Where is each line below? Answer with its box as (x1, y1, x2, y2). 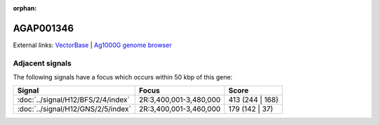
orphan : (13, 4, 37, 12)
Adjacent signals (13, 58, 72, 68)
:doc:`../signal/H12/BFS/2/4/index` (17, 95, 130, 105)
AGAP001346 (13, 22, 74, 34)
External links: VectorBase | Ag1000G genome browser (13, 41, 172, 49)
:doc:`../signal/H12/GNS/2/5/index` (17, 104, 131, 114)
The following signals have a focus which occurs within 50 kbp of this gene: (13, 73, 233, 81)
